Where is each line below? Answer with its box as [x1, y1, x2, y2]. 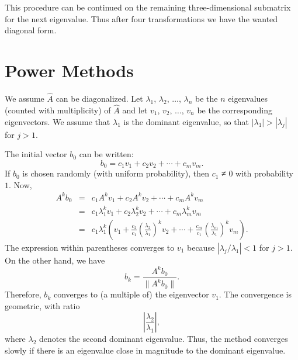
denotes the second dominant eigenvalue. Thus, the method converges [39, 333, 288, 345]
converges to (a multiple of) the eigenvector [53, 288, 209, 300]
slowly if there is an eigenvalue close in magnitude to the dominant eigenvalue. [5, 344, 286, 356]
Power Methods [5, 58, 134, 82]
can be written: [79, 148, 134, 160]
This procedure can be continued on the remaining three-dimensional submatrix [5, 1, 291, 13]
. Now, [9, 178, 32, 191]
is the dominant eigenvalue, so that [123, 115, 249, 127]
